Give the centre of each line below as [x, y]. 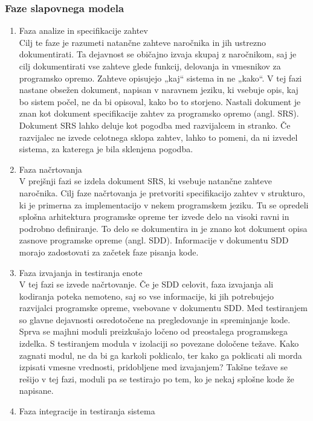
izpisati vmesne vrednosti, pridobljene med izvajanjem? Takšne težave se [153, 367]
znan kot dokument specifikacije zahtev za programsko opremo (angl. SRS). [159, 113]
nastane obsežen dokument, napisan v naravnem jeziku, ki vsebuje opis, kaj [159, 90]
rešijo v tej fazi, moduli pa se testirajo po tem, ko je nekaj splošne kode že [156, 378]
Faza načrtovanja [50, 169]
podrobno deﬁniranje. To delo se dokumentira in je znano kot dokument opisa [163, 228]
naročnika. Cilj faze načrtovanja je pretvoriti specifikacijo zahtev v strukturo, [162, 192]
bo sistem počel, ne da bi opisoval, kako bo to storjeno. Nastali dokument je [160, 101]
